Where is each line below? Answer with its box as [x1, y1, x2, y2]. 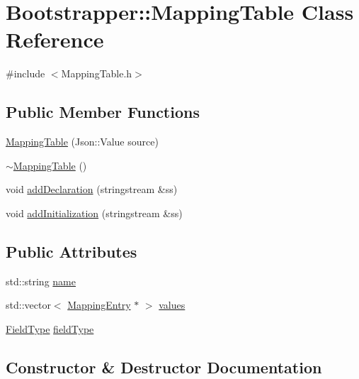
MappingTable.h [61, 66, 132, 81]
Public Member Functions [6, 101, 200, 123]
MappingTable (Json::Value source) [6, 134, 159, 149]
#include [6, 66, 45, 81]
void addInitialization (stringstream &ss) [6, 205, 183, 220]
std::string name [6, 273, 76, 288]
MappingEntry [67, 297, 131, 312]
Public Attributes [6, 240, 137, 262]
